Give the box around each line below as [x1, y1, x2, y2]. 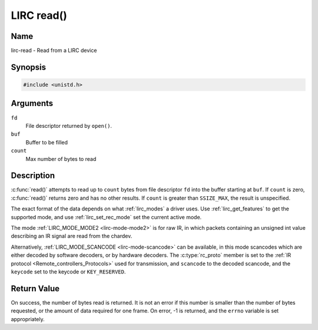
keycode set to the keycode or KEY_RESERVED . [11, 268, 126, 275]
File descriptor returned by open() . [25, 122, 112, 129]
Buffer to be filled [25, 138, 68, 146]
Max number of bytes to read [25, 155, 97, 162]
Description [11, 171, 55, 181]
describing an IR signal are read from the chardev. [11, 233, 132, 240]
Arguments [11, 98, 54, 108]
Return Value [11, 283, 60, 293]
